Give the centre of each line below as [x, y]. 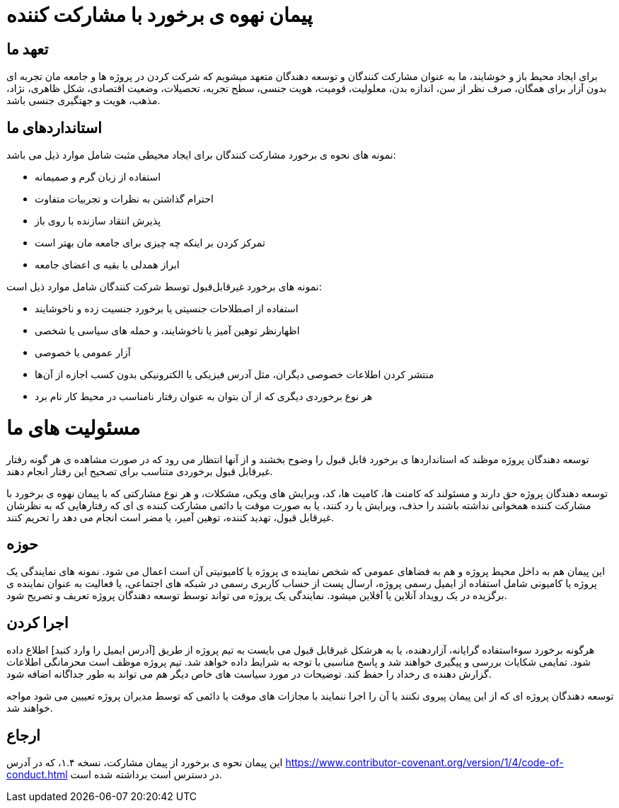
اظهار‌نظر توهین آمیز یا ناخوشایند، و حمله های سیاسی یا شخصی [167, 331]
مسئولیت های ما [74, 427]
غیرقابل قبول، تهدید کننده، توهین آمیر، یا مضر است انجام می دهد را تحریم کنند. [170, 517]
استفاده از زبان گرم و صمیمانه [98, 177]
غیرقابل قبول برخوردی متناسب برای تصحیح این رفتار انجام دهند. [140, 471]
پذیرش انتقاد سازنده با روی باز [98, 221]
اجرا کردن [37, 622]
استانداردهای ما [54, 127]
